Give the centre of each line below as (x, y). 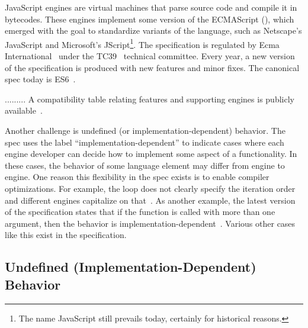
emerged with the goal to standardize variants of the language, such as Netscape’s (153, 30)
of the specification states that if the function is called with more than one (140, 212)
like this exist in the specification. (66, 235)
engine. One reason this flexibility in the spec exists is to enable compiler (137, 177)
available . (24, 110)
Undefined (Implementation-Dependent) (131, 267)
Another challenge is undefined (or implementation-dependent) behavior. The (145, 130)
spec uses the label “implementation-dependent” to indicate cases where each (145, 142)
